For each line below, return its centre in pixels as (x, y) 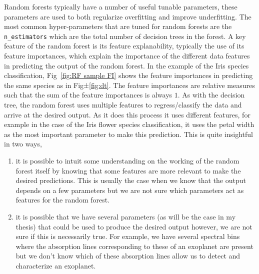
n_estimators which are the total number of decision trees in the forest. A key (125, 36)
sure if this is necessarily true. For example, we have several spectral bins (128, 236)
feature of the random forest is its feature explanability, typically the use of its (124, 46)
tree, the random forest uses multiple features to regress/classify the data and (123, 104)
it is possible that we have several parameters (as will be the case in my (126, 216)
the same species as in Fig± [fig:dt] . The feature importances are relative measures (129, 85)
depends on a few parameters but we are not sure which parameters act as (130, 190)
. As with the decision (211, 95)
